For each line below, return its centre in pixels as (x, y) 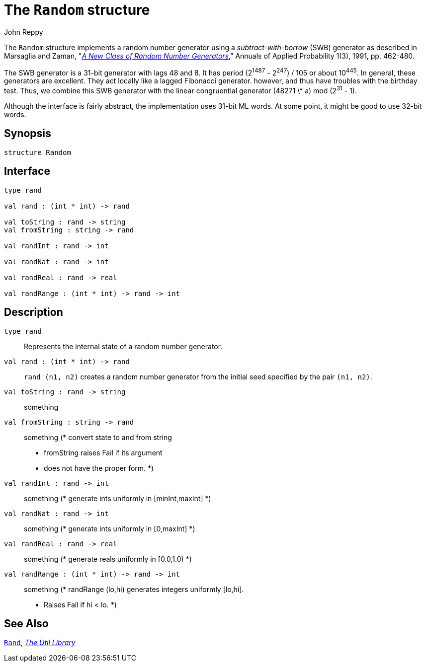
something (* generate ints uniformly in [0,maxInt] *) (110, 528)
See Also (26, 624)
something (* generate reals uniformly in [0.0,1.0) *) (108, 559)
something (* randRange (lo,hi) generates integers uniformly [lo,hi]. (134, 589)
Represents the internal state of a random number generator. (123, 346)
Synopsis (28, 134)
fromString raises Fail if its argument (103, 452)
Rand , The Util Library (40, 643)
